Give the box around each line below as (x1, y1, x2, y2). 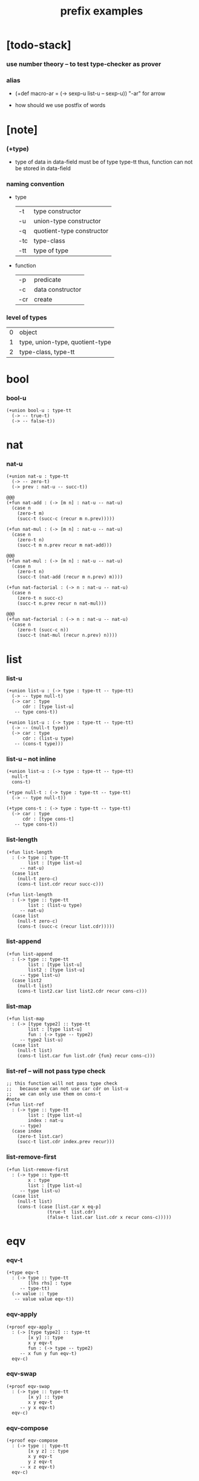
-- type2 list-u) (19, 1037, 64, 1043)
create (34, 295, 53, 304)
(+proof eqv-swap (6, 1383, 50, 1390)
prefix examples (60, 4, 143, 18)
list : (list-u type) (28, 902, 83, 908)
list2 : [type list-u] (28, 967, 85, 973)
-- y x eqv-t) (19, 1404, 56, 1411)
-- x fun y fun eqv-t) (19, 1350, 77, 1356)
